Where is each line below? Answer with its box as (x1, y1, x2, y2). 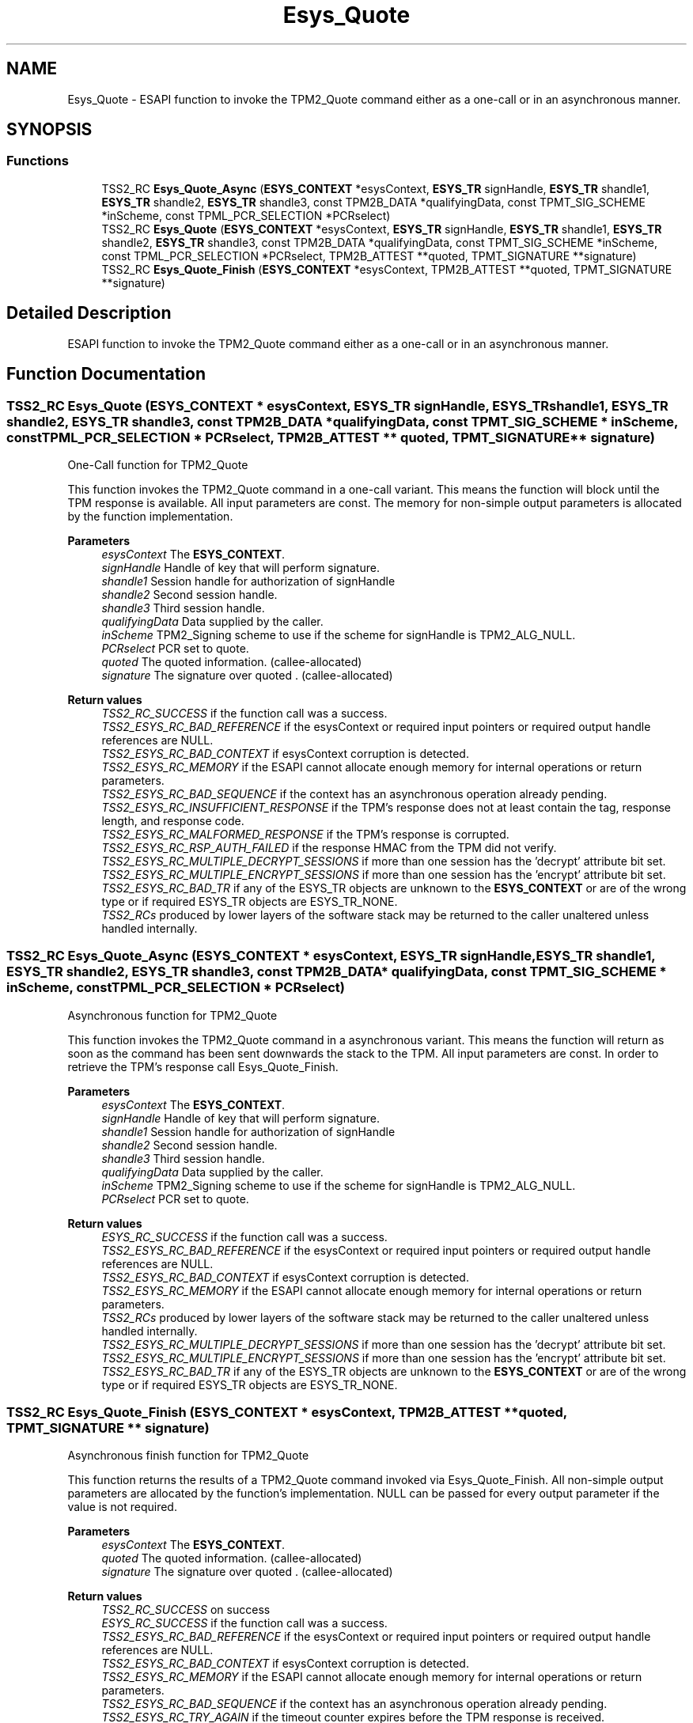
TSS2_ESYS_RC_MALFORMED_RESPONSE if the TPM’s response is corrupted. (101, 827, 509, 841)
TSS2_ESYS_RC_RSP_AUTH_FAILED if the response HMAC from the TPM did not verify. (101, 840, 557, 854)
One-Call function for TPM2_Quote (67, 457, 248, 471)
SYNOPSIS (6, 119, 93, 140)
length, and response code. (101, 813, 244, 827)
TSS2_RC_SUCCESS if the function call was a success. (101, 706, 388, 720)
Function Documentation (6, 364, 206, 384)
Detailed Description (6, 303, 172, 324)
